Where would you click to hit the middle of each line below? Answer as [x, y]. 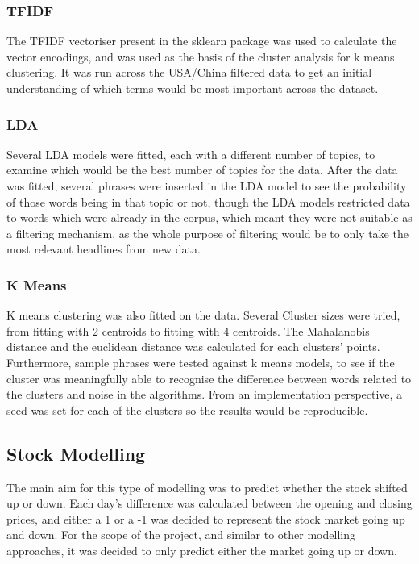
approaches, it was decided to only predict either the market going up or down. [202, 550]
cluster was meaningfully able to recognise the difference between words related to [209, 378]
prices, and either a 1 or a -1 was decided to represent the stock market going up [206, 518]
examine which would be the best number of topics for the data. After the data [202, 170]
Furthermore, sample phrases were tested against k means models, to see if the [201, 362]
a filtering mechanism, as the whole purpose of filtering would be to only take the [207, 233]
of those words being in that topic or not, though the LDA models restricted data [208, 201]
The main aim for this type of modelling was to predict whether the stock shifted [207, 487]
